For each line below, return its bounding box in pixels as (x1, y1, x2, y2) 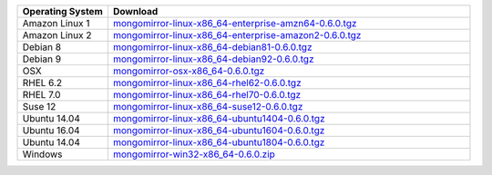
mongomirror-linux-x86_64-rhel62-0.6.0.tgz (112, 77, 302, 89)
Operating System (22, 5, 104, 17)
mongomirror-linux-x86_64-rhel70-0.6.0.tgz (112, 89, 302, 101)
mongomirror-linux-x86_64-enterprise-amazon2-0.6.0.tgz (112, 29, 362, 41)
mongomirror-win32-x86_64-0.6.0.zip (112, 148, 275, 160)
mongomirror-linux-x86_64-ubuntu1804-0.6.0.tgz (112, 136, 325, 149)
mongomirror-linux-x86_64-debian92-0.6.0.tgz (112, 53, 314, 65)
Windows (22, 148, 63, 160)
